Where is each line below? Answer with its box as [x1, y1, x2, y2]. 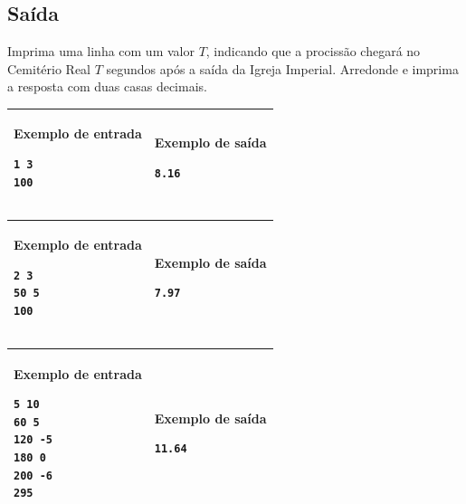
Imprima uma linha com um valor [7, 42, 195, 61]
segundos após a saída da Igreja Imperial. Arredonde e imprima [106, 59, 459, 78]
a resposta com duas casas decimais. [7, 77, 207, 96]
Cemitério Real [7, 59, 90, 78]
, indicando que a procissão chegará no [205, 42, 421, 61]
